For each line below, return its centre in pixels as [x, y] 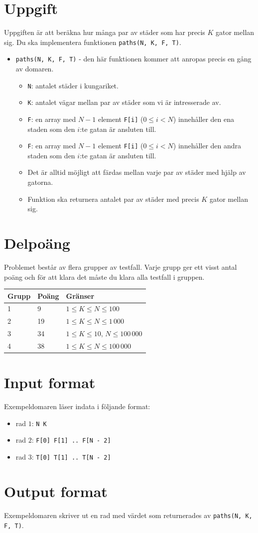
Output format [56, 491]
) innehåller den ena [204, 119]
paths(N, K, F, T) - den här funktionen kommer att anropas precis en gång [133, 59]
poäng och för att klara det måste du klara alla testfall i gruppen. [104, 276]
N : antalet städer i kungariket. [73, 85]
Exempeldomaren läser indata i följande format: [77, 406]
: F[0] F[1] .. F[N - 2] [71, 440]
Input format [50, 382]
